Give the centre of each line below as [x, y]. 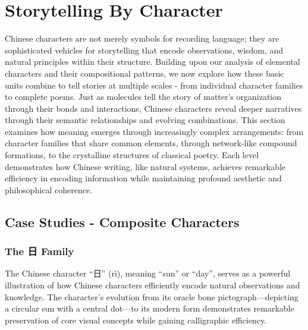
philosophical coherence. [49, 189]
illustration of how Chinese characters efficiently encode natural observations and [153, 285]
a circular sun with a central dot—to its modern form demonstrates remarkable [150, 308]
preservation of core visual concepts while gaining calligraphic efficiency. [136, 320]
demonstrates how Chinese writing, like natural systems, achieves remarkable [145, 166]
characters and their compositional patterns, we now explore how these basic [144, 73]
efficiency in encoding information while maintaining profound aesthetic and [143, 178]
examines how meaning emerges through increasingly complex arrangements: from [154, 131]
